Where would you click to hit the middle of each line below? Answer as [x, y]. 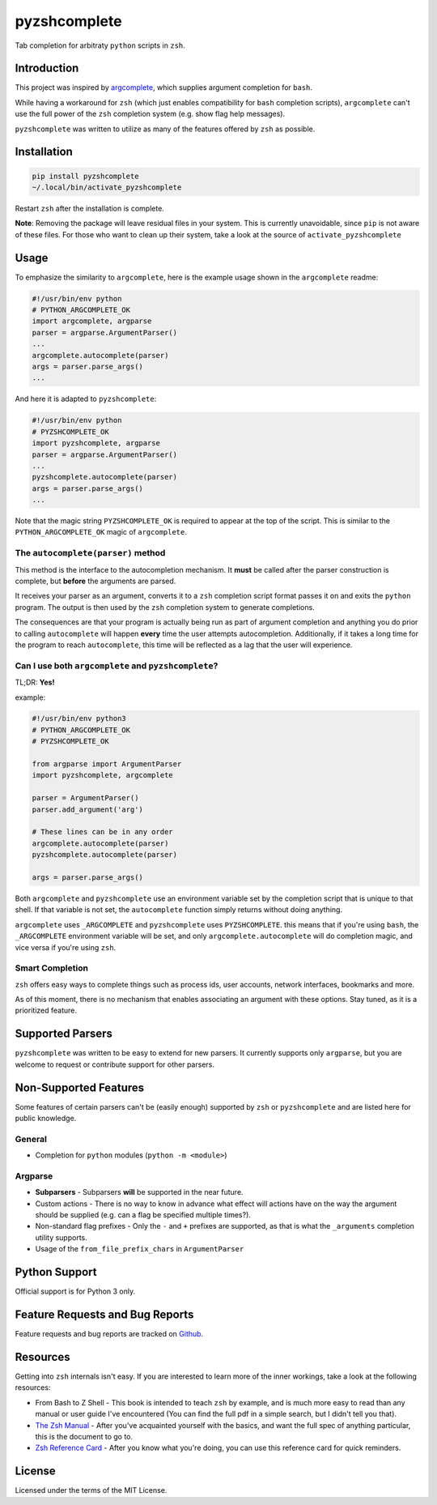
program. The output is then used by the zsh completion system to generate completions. [165, 607]
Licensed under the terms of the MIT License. [91, 1490]
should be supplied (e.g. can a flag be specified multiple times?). [143, 1215]
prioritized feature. [46, 1010]
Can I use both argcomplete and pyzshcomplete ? [117, 666]
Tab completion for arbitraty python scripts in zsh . [100, 45]
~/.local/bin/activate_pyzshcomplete [107, 188]
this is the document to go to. [84, 1436]
